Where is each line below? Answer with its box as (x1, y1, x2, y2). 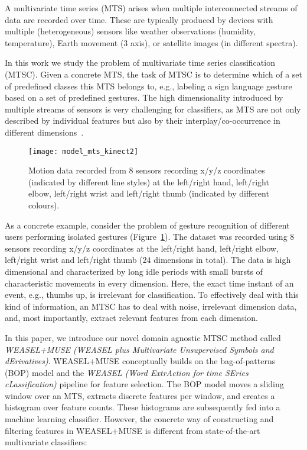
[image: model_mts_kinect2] (28, 147, 139, 156)
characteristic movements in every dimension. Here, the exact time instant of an (5, 277, 294, 289)
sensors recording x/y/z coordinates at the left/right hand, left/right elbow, (5, 242, 279, 254)
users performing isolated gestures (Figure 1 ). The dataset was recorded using (5, 230, 288, 243)
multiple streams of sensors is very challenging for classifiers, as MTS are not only (5, 102, 301, 115)
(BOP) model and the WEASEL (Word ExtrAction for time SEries (5, 366, 249, 378)
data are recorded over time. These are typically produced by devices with (5, 13, 273, 25)
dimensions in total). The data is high (153, 253, 291, 266)
